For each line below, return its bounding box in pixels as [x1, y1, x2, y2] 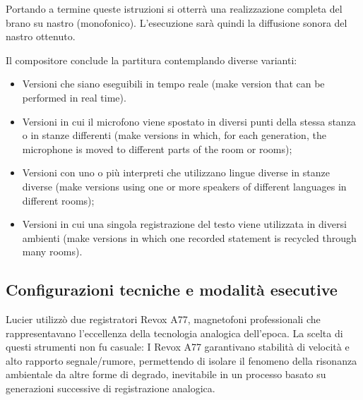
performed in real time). [22, 90, 126, 104]
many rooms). [22, 244, 83, 259]
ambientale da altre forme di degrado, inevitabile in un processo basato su [6, 367, 326, 382]
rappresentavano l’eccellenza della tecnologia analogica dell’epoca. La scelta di [6, 325, 343, 340]
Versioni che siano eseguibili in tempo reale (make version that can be [22, 76, 325, 91]
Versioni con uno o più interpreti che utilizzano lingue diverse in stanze [22, 165, 330, 180]
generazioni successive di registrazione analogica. [6, 381, 215, 396]
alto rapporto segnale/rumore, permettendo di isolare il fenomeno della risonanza [6, 353, 357, 368]
